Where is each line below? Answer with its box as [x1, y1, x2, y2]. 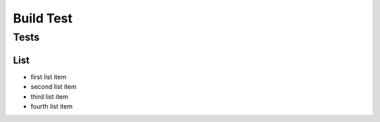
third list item [30, 92, 68, 101]
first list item [30, 72, 67, 81]
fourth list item [30, 102, 73, 110]
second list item [30, 83, 77, 91]
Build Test [13, 11, 73, 26]
